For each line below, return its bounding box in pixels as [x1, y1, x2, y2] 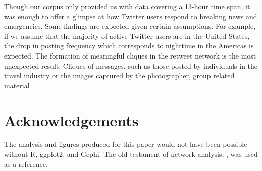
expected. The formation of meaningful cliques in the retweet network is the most [4, 50, 256, 61]
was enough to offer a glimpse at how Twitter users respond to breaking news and [4, 11, 257, 21]
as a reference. [4, 158, 48, 169]
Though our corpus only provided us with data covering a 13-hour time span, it [4, 1, 250, 11]
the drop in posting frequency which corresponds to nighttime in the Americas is [4, 40, 254, 51]
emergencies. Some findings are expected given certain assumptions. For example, [4, 21, 256, 31]
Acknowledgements [4, 109, 139, 130]
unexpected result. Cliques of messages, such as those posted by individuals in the [4, 60, 258, 71]
